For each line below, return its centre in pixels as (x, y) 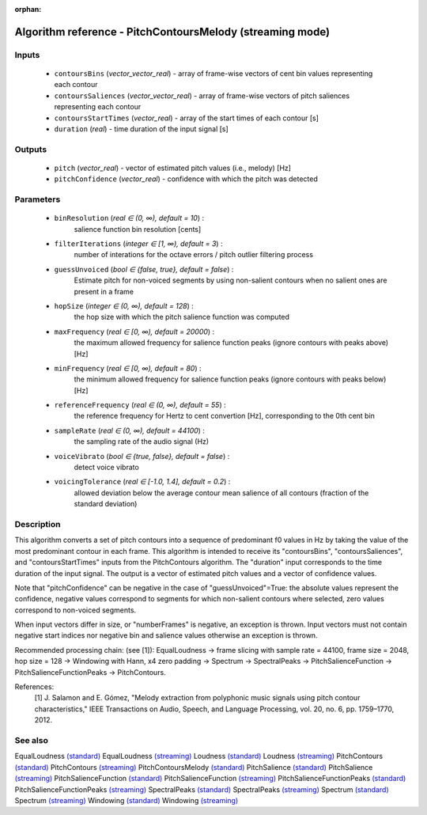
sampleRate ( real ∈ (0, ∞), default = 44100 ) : (130, 430)
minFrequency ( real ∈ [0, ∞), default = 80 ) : (128, 368)
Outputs (31, 149)
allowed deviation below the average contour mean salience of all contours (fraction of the (221, 493)
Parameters (38, 199)
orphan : (28, 9)
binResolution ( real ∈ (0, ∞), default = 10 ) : (129, 218)
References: (34, 687)
